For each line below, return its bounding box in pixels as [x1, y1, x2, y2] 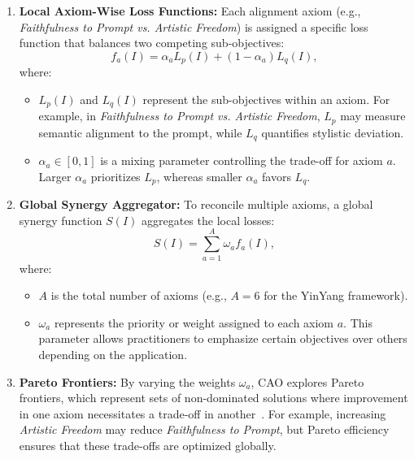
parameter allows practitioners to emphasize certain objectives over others [38, 330, 407, 347]
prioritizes [90, 167, 141, 184]
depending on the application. [38, 345, 188, 362]
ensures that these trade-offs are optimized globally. [19, 436, 277, 453]
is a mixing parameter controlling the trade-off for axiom [100, 152, 383, 169]
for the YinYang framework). [264, 287, 408, 304]
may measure [340, 107, 406, 124]
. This [343, 314, 373, 331]
